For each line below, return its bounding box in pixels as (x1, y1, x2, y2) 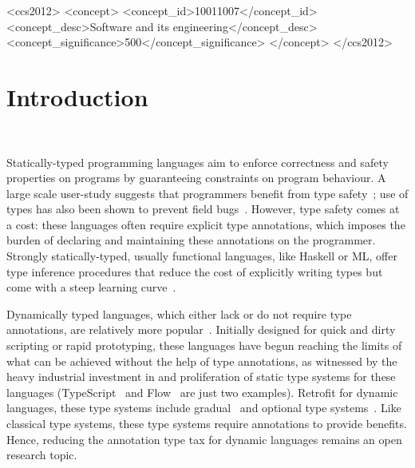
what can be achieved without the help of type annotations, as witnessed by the (6, 352, 397, 369)
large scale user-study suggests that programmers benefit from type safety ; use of (6, 184, 409, 201)
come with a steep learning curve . (6, 279, 176, 295)
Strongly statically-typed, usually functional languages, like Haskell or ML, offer (6, 248, 397, 264)
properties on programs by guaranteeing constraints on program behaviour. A (6, 169, 386, 186)
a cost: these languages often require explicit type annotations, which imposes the (6, 216, 405, 232)
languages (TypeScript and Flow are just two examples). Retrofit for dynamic (6, 383, 398, 400)
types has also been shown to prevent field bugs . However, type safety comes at (6, 200, 400, 217)
